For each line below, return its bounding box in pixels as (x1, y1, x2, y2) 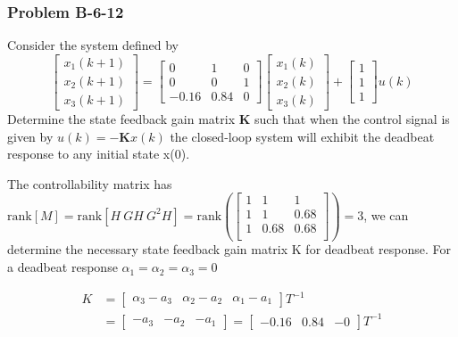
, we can (363, 205, 409, 224)
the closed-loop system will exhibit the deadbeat (170, 127, 435, 145)
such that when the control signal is (254, 109, 450, 127)
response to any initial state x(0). (7, 144, 190, 163)
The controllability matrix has (7, 174, 172, 193)
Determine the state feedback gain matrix (7, 109, 236, 127)
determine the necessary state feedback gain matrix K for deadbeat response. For (7, 240, 452, 259)
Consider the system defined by (7, 36, 179, 54)
